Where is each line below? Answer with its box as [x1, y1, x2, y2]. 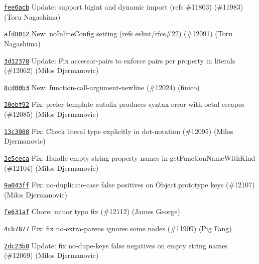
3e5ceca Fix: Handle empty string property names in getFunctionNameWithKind [4, 152, 255, 163]
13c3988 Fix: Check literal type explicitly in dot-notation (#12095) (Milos [4, 125, 233, 136]
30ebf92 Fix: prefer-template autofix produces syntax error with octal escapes [4, 99, 244, 109]
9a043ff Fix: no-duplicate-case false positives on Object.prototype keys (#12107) [4, 179, 255, 190]
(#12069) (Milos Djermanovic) [4, 250, 99, 260]
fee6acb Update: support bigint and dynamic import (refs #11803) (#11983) [4, 2, 243, 12]
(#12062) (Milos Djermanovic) [4, 65, 99, 76]
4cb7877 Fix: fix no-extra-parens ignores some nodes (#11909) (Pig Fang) [4, 223, 232, 234]
